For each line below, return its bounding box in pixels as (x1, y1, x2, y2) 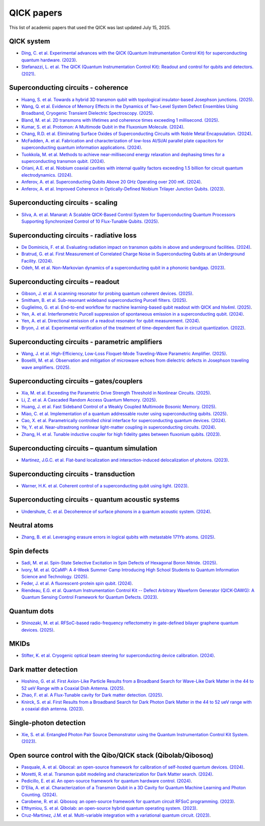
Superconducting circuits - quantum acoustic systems (9, 496, 180, 504)
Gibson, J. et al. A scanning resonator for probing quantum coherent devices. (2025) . (21, 290, 194, 296)
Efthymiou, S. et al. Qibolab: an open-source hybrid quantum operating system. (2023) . (21, 805, 198, 811)
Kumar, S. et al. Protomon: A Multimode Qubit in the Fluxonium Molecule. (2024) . (21, 124, 185, 130)
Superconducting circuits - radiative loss (9, 231, 137, 240)
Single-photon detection (9, 719, 86, 727)
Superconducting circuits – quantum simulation (9, 444, 158, 453)
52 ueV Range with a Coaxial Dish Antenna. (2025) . (21, 685, 125, 691)
